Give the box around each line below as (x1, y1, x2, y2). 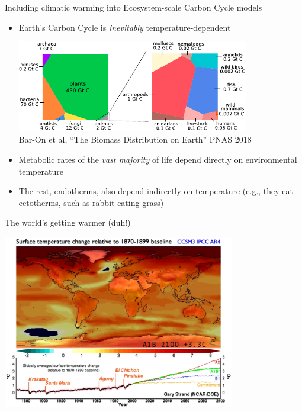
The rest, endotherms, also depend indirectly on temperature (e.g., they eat (18, 185, 293, 197)
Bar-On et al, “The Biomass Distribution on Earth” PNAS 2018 (18, 133, 252, 146)
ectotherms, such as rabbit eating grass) (18, 196, 164, 208)
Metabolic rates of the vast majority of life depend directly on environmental (18, 153, 297, 165)
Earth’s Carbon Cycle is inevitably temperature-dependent (18, 21, 231, 33)
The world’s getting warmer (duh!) (5, 216, 131, 228)
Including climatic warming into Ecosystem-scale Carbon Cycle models (5, 1, 262, 13)
